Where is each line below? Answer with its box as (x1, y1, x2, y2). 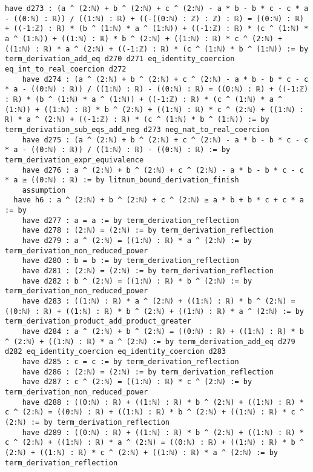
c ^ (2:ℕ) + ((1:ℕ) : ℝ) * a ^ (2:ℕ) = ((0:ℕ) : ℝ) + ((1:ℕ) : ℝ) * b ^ (5, 438, 304, 447)
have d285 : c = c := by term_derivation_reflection (22, 357, 239, 366)
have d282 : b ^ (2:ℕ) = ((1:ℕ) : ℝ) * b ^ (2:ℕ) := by (22, 276, 252, 285)
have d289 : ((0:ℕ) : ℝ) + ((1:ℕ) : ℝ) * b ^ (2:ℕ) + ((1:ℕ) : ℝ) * (22, 428, 304, 437)
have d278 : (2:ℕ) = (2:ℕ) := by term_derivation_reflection (22, 226, 274, 235)
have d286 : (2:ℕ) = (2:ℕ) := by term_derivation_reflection (22, 367, 274, 376)
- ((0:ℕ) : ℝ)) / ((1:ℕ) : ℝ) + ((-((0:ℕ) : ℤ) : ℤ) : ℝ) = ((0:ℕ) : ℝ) (5, 14, 304, 23)
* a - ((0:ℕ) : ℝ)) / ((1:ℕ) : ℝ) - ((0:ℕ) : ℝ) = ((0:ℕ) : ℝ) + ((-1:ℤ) (5, 85, 309, 94)
